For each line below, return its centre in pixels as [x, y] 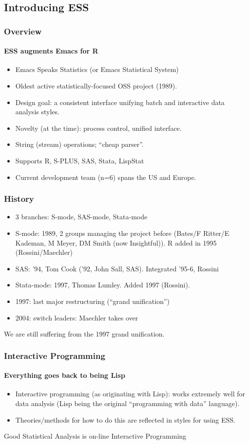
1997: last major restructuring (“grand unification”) [92, 301]
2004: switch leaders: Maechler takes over [77, 317]
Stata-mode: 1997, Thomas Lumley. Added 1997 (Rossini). [103, 285]
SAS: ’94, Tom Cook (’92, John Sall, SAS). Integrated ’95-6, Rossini [117, 268]
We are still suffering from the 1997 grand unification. [84, 334]
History [19, 199]
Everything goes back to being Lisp [65, 375]
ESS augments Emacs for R [51, 51]
